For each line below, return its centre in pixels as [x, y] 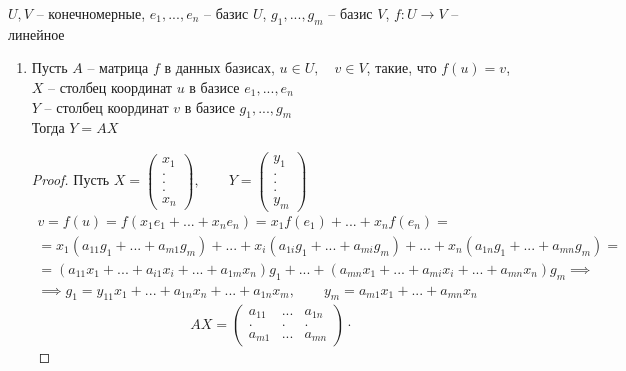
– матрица [118, 67]
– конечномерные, [91, 13]
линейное [36, 33]
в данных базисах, [219, 67]
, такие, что [401, 67]
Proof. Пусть [70, 179]
